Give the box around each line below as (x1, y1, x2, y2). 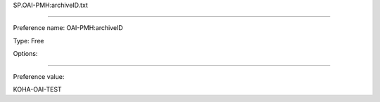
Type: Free (13, 36, 44, 45)
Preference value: (13, 72, 65, 80)
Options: (13, 50, 38, 58)
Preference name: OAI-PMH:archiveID (13, 24, 123, 32)
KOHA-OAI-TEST (13, 85, 63, 94)
